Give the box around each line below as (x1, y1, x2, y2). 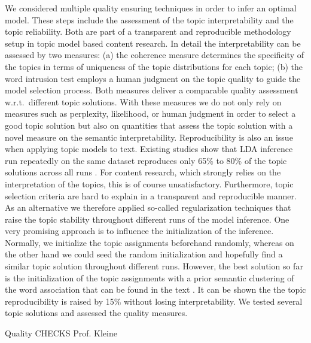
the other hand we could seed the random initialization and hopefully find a (5, 248, 283, 260)
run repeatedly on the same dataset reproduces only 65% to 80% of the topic (5, 154, 287, 166)
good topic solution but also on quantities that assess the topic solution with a (5, 119, 293, 131)
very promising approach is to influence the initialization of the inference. (5, 224, 274, 237)
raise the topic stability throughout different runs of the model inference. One (5, 213, 289, 225)
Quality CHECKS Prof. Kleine (5, 327, 117, 339)
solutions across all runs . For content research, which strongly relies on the (5, 166, 281, 178)
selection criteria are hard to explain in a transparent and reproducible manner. (5, 189, 297, 202)
